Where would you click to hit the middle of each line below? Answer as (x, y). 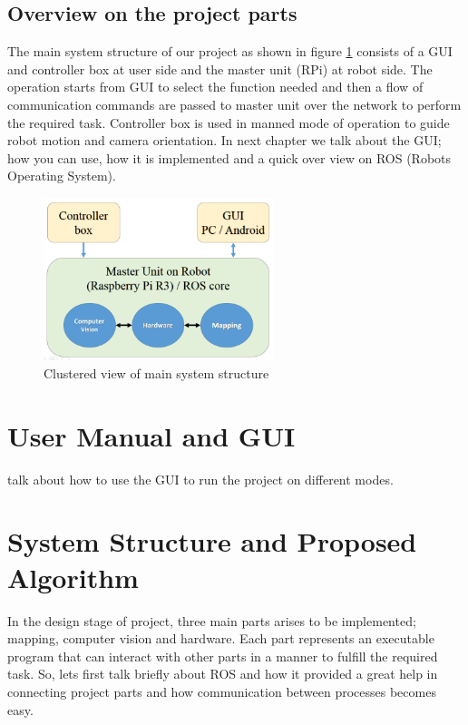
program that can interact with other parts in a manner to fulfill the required (223, 656)
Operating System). (62, 176)
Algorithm (73, 577)
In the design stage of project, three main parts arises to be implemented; (212, 620)
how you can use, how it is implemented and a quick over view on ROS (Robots (229, 157)
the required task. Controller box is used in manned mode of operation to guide (229, 122)
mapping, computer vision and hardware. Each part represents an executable (221, 638)
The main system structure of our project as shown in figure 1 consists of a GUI (230, 51)
